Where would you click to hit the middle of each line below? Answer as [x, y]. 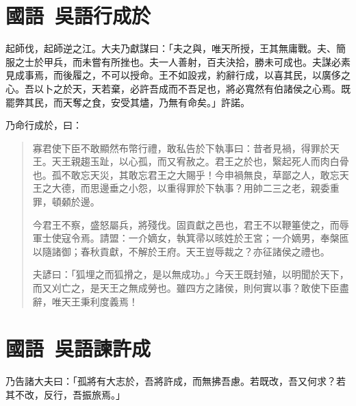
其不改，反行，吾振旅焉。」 [65, 394]
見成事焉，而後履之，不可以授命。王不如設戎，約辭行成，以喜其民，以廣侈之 [178, 75]
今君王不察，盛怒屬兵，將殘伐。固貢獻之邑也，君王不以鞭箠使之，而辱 [191, 224]
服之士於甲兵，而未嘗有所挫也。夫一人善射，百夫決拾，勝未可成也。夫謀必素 [178, 61]
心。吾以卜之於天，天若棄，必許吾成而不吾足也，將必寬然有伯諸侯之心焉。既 [178, 88]
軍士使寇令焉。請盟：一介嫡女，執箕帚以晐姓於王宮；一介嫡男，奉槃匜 [191, 238]
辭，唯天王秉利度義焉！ [85, 301]
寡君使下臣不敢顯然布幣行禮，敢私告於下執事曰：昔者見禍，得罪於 [181, 148]
